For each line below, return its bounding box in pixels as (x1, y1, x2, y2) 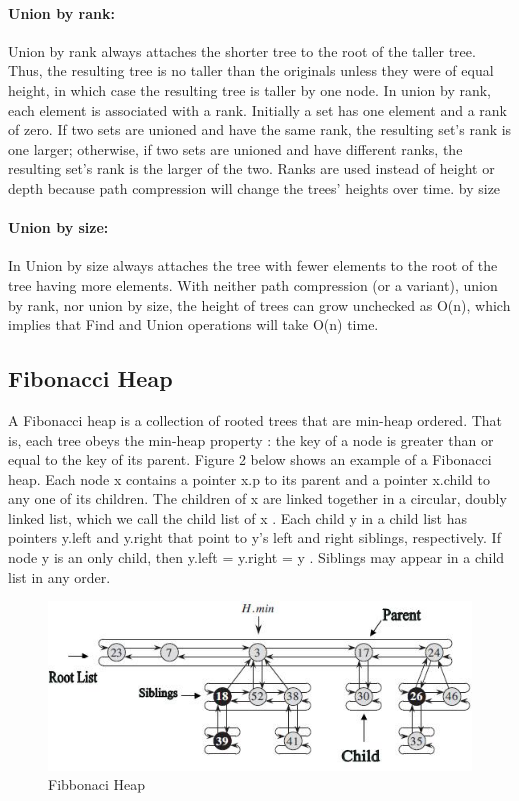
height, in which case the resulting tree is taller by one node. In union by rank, (8, 79, 492, 100)
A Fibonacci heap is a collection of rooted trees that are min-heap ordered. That (8, 409, 503, 430)
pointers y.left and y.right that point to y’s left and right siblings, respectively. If (8, 527, 501, 548)
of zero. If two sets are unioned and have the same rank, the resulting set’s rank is (8, 119, 512, 140)
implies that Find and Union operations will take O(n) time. (8, 314, 379, 335)
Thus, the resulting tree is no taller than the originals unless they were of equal (8, 60, 494, 81)
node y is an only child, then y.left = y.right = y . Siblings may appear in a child (8, 547, 505, 568)
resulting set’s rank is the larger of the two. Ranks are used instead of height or (8, 158, 495, 179)
